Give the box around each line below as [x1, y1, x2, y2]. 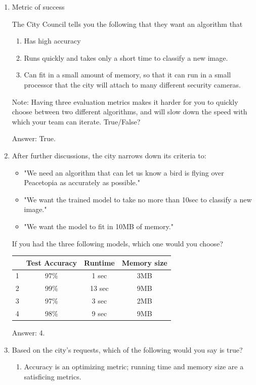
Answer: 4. [12, 327, 45, 338]
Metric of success [12, 2, 65, 12]
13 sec [90, 283, 109, 293]
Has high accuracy [24, 35, 81, 46]
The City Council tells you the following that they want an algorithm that [12, 18, 243, 29]
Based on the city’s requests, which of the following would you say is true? [12, 344, 243, 355]
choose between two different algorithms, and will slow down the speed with [12, 106, 247, 117]
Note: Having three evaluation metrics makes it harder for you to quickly [12, 96, 238, 107]
